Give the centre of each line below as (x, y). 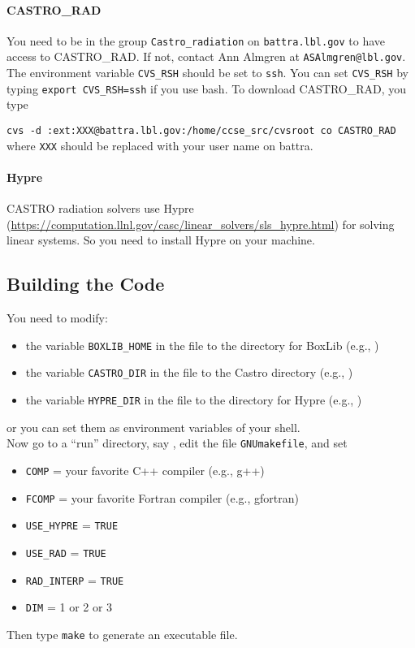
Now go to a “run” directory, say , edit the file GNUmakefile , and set (177, 443)
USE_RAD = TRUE (66, 552)
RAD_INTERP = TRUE (75, 579)
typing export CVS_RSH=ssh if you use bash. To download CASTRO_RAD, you (207, 88)
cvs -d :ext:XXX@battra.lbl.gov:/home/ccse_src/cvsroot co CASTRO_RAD (201, 131)
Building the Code (86, 284)
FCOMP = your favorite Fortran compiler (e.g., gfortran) (162, 497)
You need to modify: (57, 318)
